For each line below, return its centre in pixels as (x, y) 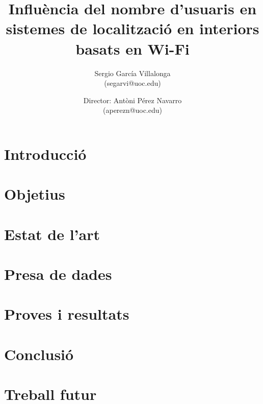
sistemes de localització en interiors (133, 28)
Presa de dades (58, 274)
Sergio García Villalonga (133, 73)
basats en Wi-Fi (133, 48)
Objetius (35, 194)
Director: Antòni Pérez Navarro (133, 100)
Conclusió (39, 354)
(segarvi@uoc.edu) (133, 83)
